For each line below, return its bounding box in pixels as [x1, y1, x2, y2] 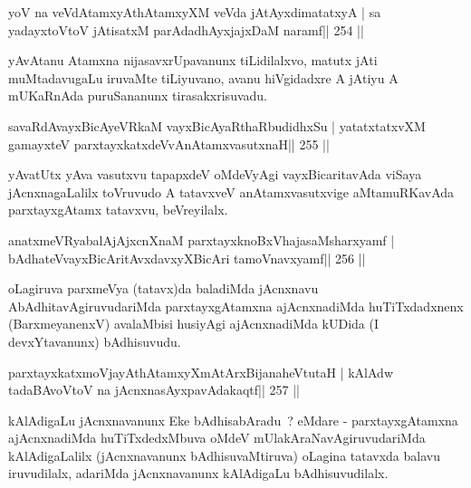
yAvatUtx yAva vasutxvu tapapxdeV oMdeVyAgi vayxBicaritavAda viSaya [8, 165, 422, 184]
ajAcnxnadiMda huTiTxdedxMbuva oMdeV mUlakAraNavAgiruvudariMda [8, 428, 426, 447]
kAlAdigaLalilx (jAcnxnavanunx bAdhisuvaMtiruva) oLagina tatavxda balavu [8, 445, 440, 464]
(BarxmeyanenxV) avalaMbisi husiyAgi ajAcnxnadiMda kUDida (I [8, 314, 379, 333]
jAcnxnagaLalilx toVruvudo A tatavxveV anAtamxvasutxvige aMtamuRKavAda [8, 182, 455, 201]
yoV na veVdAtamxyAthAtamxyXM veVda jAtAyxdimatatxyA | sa [8, 3, 381, 21]
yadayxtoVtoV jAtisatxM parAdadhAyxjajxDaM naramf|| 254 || [8, 20, 364, 39]
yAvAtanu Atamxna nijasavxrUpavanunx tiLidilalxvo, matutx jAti [8, 51, 378, 70]
